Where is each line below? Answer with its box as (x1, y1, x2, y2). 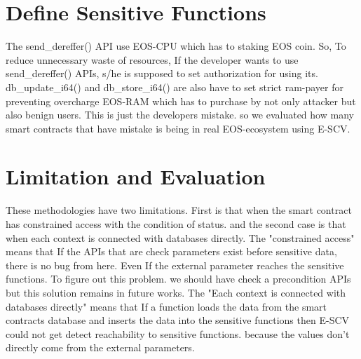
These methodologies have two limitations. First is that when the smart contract (6, 203, 352, 217)
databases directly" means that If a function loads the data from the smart (6, 299, 327, 313)
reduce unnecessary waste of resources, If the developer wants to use (6, 52, 299, 67)
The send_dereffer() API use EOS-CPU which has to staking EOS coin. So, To (6, 39, 346, 53)
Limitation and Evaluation (6, 162, 266, 191)
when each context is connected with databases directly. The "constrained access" (6, 230, 355, 245)
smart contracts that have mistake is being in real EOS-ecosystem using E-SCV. (6, 121, 350, 135)
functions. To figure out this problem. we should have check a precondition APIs (6, 271, 351, 286)
